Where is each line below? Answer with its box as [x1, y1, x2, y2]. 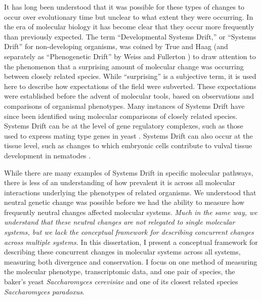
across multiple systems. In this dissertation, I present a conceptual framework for [4, 236, 258, 247]
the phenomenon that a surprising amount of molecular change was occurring [4, 61, 244, 71]
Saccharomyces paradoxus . [4, 286, 84, 296]
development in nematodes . [4, 150, 91, 160]
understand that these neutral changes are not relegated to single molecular [4, 217, 235, 227]
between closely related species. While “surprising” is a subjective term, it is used [4, 71, 256, 81]
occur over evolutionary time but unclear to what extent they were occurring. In [4, 11, 253, 22]
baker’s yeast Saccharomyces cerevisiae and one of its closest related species [4, 276, 238, 287]
